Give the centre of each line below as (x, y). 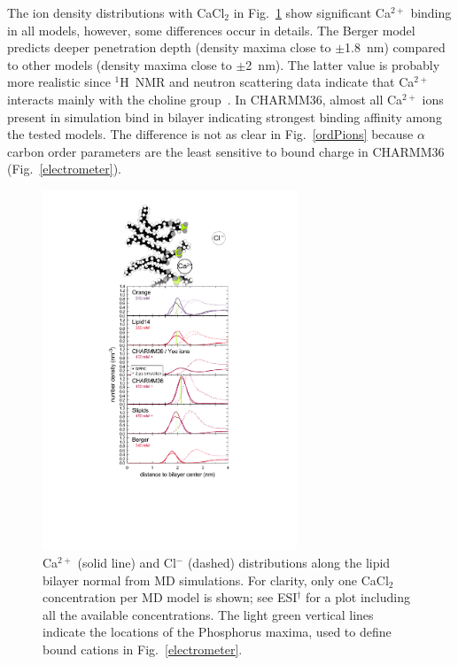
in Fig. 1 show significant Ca (312, 12)
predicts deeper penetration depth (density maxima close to (169, 47)
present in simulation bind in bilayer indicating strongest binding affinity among (225, 116)
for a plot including (358, 597)
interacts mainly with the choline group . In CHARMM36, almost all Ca (205, 99)
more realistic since (59, 82)
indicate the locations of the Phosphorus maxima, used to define (217, 632)
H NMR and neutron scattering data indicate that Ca (267, 82)
